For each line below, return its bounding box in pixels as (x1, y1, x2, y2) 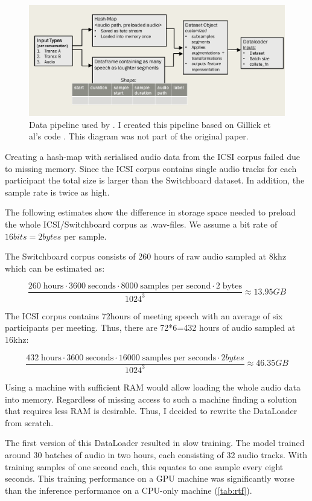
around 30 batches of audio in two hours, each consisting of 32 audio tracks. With (5, 448, 308, 461)
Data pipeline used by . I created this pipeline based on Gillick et (29, 118, 271, 130)
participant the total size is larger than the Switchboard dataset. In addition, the (5, 174, 305, 187)
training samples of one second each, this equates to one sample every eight (5, 460, 284, 473)
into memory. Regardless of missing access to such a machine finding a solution (5, 392, 297, 405)
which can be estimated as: (5, 261, 105, 274)
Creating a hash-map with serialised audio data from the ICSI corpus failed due (5, 150, 300, 163)
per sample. (63, 229, 107, 242)
